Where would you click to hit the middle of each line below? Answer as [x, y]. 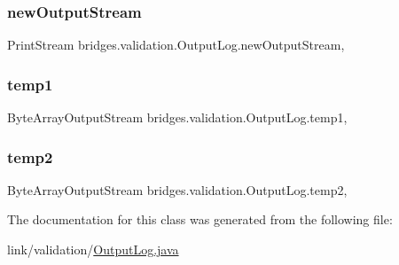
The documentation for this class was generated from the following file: [200, 219]
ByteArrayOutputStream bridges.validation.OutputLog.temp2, [177, 189]
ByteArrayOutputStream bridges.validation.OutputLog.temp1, [177, 117]
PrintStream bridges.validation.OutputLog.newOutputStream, [176, 45]
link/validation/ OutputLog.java [93, 249]
